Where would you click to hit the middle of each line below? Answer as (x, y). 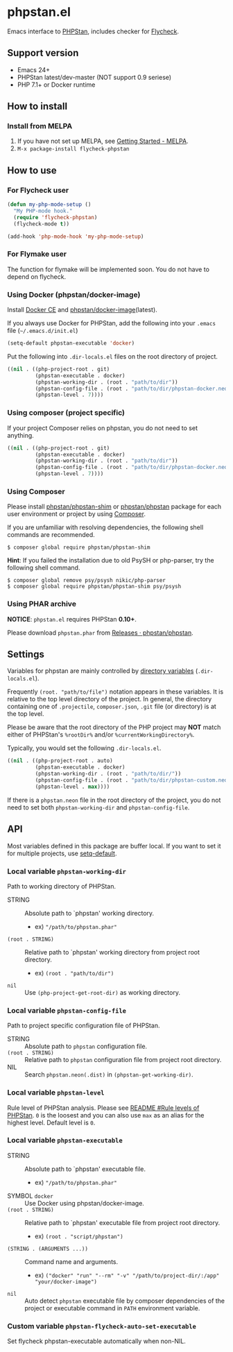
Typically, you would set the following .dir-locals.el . (84, 748)
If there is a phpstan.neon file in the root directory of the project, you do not (114, 800)
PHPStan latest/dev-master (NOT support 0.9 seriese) (94, 77)
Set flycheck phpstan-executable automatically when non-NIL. (96, 1341)
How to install (37, 106)
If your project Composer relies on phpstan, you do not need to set (102, 428)
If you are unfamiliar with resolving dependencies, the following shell (105, 527)
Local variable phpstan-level (56, 1093)
